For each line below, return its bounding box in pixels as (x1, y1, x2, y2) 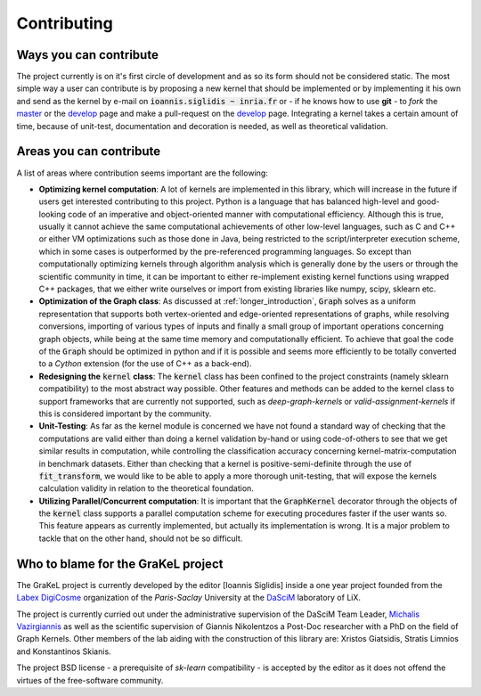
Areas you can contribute (16, 143, 160, 160)
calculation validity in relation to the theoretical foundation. (38, 483, 254, 494)
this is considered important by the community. (38, 408, 212, 419)
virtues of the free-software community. (16, 675, 164, 685)
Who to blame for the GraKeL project (16, 556, 224, 571)
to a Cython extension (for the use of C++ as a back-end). (38, 358, 252, 369)
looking (38, 209, 67, 219)
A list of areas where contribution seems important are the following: (16, 168, 269, 178)
